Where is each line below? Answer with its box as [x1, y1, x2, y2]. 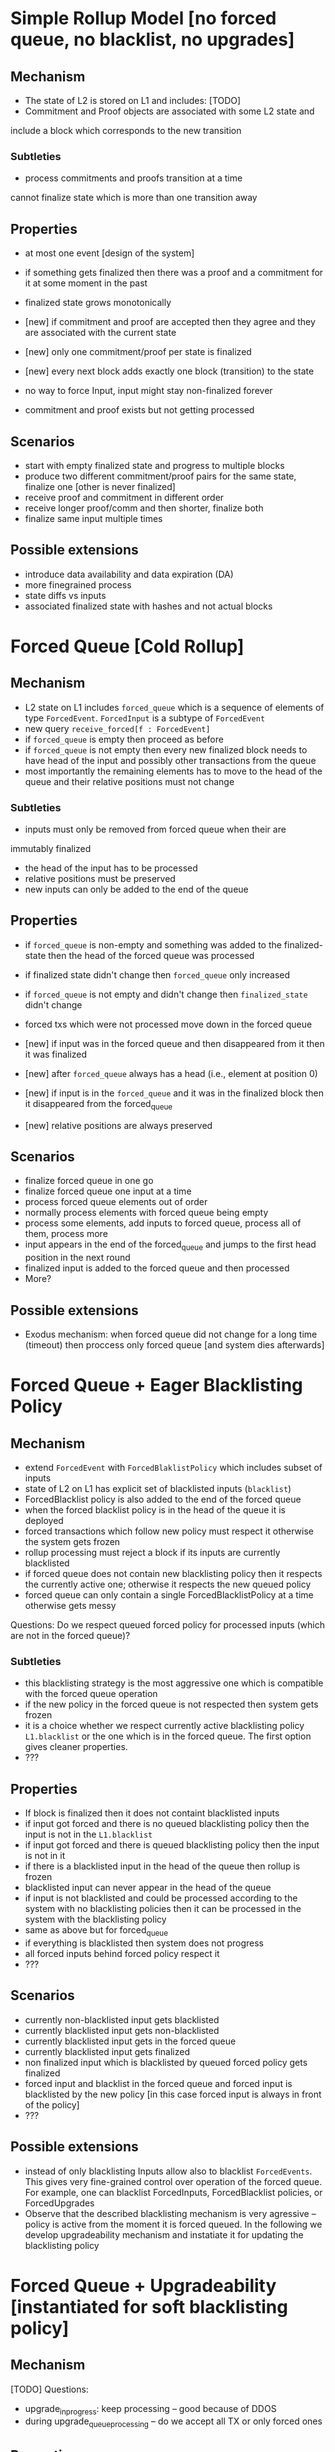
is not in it [24, 1850, 66, 1862]
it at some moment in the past [24, 277, 148, 289]
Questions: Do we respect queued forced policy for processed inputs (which [10, 1619, 326, 1631]
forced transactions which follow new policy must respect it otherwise [24, 1525, 314, 1537]
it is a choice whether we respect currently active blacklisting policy [24, 1720, 305, 1732]
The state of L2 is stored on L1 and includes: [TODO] [24, 95, 242, 106]
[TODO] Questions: [10, 2383, 89, 2395]
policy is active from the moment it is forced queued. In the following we [24, 2218, 323, 2230]
